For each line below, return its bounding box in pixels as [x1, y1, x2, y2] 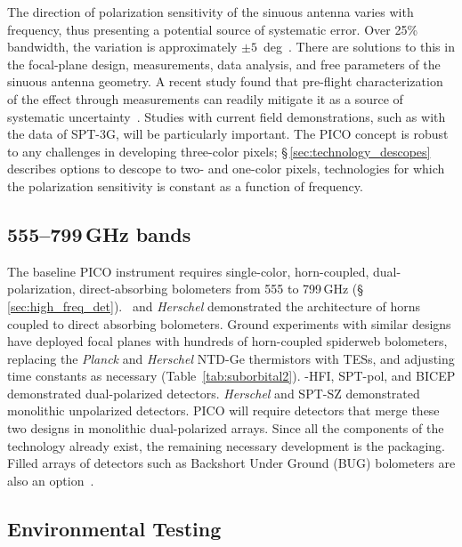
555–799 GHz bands [7, 220, 191, 247]
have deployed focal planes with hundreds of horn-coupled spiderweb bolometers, [7, 332, 448, 350]
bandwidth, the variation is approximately [7, 37, 238, 56]
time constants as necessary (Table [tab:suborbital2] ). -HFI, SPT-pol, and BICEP [7, 366, 456, 385]
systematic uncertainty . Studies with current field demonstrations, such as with [7, 107, 446, 125]
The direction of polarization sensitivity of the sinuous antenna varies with [7, 3, 414, 20]
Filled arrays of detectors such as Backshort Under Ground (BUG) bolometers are [7, 454, 456, 472]
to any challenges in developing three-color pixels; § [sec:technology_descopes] [7, 141, 431, 160]
